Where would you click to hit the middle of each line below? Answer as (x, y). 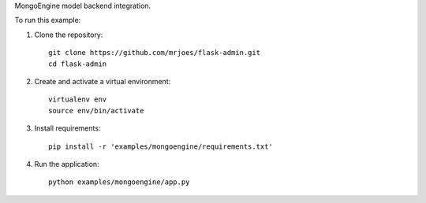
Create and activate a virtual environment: (103, 81)
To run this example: (48, 20)
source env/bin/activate (96, 111)
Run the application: (67, 164)
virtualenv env (78, 100)
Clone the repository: (69, 35)
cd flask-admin (78, 64)
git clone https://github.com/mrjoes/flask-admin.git (154, 53)
